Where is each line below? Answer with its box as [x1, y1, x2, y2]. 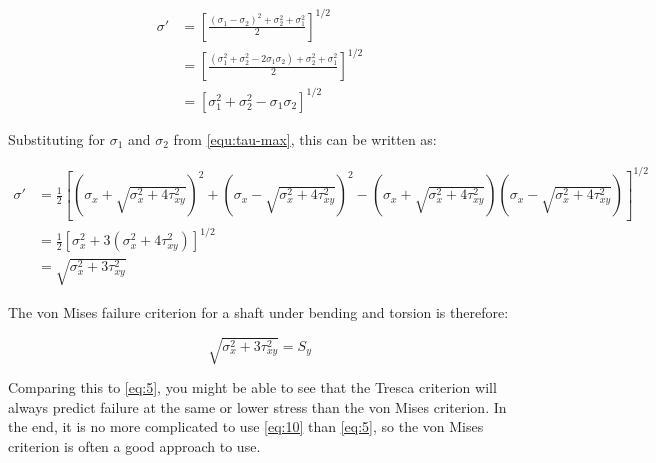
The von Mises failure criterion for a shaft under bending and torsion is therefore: [8, 301, 509, 322]
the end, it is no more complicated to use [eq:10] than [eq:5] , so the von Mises [8, 416, 484, 437]
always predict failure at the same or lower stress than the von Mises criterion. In [8, 396, 507, 417]
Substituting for [8, 128, 105, 149]
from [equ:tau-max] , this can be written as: [173, 128, 437, 149]
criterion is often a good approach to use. [8, 435, 261, 456]
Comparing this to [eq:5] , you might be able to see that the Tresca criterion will [8, 376, 497, 397]
